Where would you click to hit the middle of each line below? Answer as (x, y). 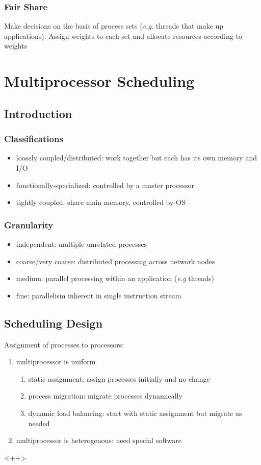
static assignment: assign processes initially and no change (119, 378)
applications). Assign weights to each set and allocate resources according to (123, 36)
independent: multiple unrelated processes (82, 243)
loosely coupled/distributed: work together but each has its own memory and (136, 158)
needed (39, 423)
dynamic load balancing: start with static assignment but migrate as (135, 413)
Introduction (38, 113)
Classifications (34, 139)
